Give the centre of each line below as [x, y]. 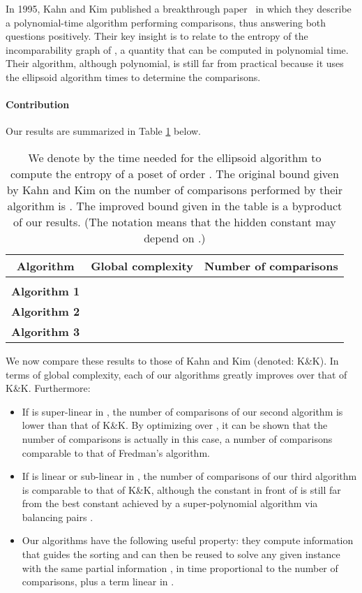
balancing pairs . [58, 517]
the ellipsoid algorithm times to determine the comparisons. [133, 76]
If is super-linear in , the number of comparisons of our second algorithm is [182, 411]
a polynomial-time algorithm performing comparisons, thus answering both [166, 22]
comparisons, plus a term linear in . [98, 581]
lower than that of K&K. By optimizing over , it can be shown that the [175, 425]
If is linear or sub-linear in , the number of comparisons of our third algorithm [189, 476]
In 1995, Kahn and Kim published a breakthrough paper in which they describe [179, 8]
